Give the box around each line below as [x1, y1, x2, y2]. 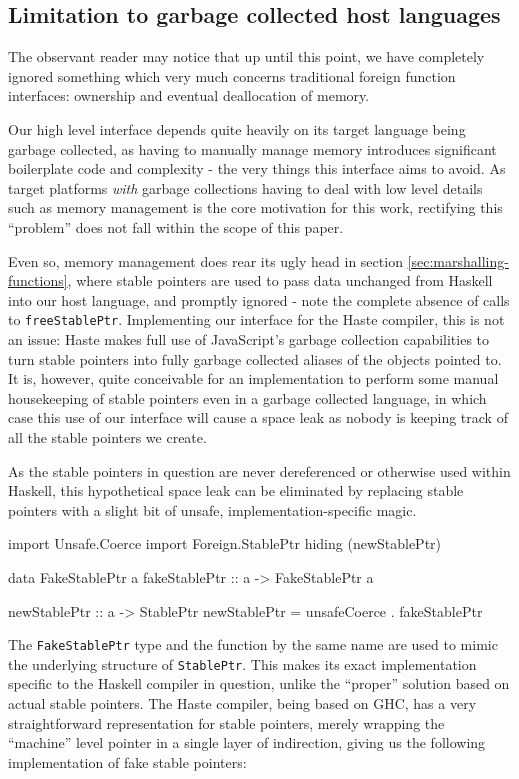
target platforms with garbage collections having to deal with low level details [8, 177, 483, 198]
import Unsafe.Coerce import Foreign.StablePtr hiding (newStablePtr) [8, 533, 442, 554]
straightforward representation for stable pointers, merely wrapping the [8, 712, 445, 733]
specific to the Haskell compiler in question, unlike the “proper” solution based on [8, 673, 510, 694]
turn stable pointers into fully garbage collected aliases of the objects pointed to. [8, 348, 502, 369]
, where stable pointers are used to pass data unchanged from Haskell [67, 270, 493, 291]
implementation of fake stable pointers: [8, 751, 247, 772]
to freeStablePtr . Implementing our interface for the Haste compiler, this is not [8, 309, 505, 330]
